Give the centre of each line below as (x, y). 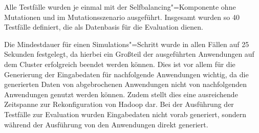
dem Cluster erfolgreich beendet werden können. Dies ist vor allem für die (120, 64)
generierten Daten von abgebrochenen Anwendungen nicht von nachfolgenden (126, 84)
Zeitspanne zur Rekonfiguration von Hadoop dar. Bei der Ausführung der (119, 104)
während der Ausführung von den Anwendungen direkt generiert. (106, 124)
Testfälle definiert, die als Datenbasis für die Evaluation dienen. (104, 27)
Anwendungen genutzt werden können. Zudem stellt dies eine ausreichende (121, 94)
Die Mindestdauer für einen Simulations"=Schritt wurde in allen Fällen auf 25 (127, 44)
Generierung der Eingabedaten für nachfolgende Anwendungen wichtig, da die (126, 74)
